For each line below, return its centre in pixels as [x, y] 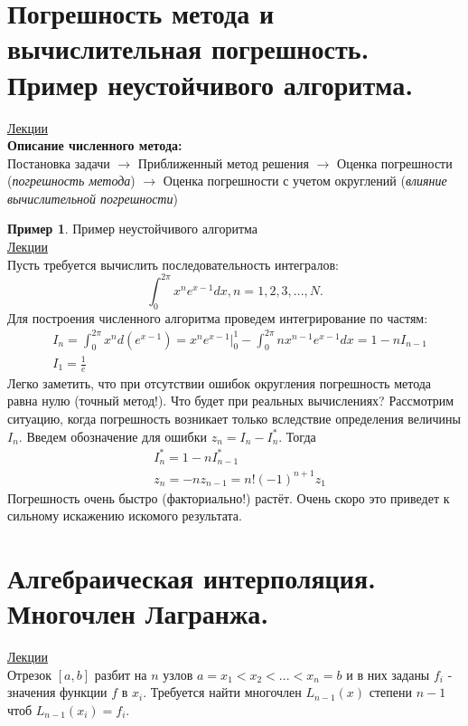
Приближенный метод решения [223, 162]
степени [391, 692]
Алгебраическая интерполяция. [192, 578]
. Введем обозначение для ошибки [112, 436]
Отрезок [30, 674]
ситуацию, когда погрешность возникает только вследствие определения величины [234, 419]
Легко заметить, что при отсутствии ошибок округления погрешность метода [220, 382]
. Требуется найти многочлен [222, 692]
